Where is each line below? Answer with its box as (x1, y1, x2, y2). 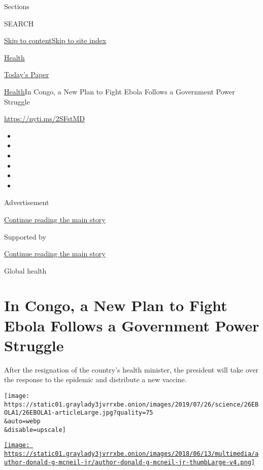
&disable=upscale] (4, 426, 66, 433)
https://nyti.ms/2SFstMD (4, 113, 85, 124)
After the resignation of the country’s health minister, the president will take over (4, 364, 259, 375)
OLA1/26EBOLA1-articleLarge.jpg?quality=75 (4, 409, 153, 417)
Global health (4, 265, 47, 276)
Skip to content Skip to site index (4, 35, 107, 46)
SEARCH (4, 18, 34, 28)
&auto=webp (4, 417, 41, 425)
